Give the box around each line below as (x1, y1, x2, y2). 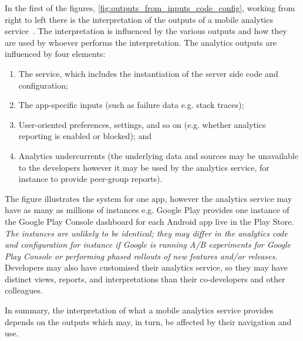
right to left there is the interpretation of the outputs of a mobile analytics (5, 13, 273, 25)
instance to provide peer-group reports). (18, 173, 163, 185)
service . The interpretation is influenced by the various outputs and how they (5, 25, 287, 37)
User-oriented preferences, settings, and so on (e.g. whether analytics (18, 118, 266, 130)
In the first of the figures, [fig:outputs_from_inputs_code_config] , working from (5, 2, 295, 13)
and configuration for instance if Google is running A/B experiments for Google (5, 238, 291, 251)
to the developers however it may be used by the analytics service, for (18, 161, 270, 173)
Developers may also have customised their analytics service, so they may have (5, 261, 288, 274)
